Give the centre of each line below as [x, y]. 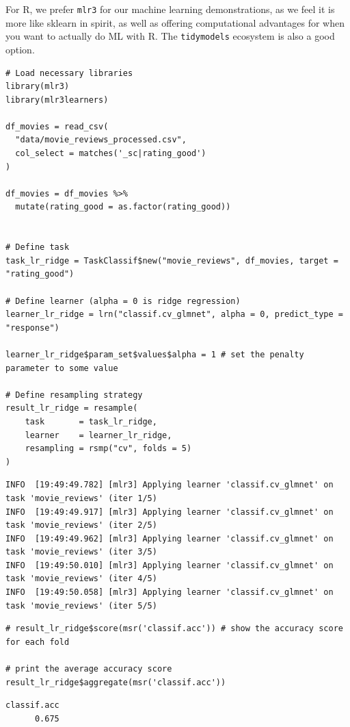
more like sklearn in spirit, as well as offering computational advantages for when [175, 22]
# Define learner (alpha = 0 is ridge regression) [123, 301]
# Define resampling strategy [74, 395]
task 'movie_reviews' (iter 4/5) [81, 579]
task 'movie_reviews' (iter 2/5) [81, 525]
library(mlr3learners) [57, 100]
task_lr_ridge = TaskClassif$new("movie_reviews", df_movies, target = [172, 260]
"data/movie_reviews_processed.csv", [101, 140]
